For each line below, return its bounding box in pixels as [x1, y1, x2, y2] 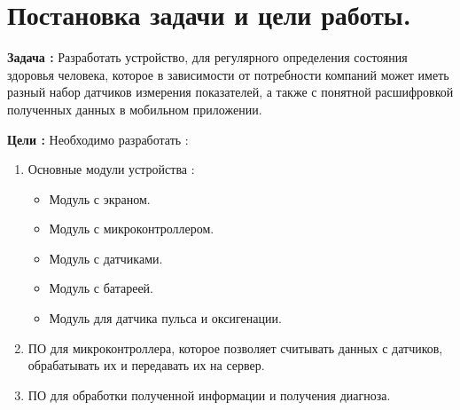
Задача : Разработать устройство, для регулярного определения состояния [7, 48, 408, 67]
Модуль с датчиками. [49, 248, 163, 267]
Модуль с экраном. [49, 189, 151, 208]
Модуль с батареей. [49, 279, 153, 297]
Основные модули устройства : [27, 160, 195, 178]
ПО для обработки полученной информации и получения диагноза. [27, 385, 391, 404]
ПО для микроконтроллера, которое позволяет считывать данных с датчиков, [27, 338, 443, 357]
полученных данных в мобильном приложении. [7, 99, 262, 118]
